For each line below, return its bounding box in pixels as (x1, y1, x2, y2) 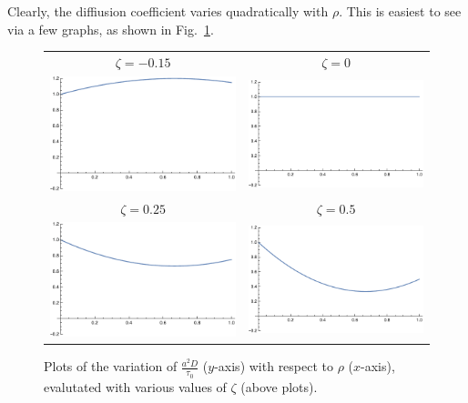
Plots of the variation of (44, 357, 178, 376)
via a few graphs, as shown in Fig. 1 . (7, 19, 214, 38)
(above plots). (240, 377, 318, 396)
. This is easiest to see (339, 2, 462, 20)
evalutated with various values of (44, 377, 227, 396)
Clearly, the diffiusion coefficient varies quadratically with (7, 2, 329, 20)
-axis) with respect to (214, 357, 334, 376)
